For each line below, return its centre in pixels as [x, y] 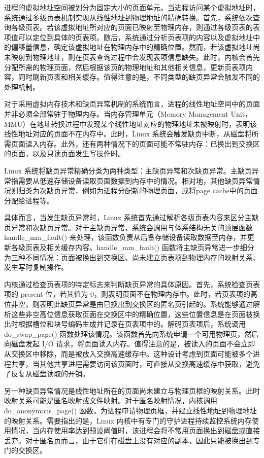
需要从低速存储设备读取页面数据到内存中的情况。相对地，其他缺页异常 [135, 180]
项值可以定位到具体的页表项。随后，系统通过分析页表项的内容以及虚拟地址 [128, 37]
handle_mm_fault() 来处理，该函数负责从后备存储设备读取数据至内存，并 [126, 237]
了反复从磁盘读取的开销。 [47, 374]
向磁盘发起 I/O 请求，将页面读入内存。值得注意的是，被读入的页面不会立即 [130, 344]
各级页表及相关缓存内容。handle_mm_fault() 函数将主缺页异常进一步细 [129, 247]
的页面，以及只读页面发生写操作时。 [64, 153]
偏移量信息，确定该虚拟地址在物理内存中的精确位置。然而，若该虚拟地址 [132, 47]
